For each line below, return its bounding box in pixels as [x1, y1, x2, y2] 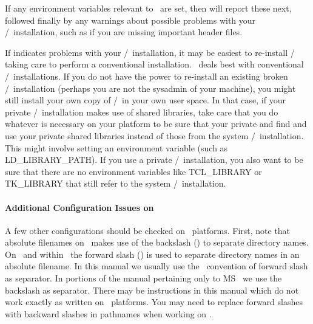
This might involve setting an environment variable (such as [5, 141, 228, 154]
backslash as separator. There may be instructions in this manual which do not [5, 283, 299, 296]
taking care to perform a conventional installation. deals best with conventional [5, 58, 304, 71]
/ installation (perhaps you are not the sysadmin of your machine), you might [5, 81, 296, 94]
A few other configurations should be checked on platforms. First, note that [5, 224, 291, 236]
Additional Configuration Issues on [5, 201, 154, 213]
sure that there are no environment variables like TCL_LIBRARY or [5, 165, 262, 178]
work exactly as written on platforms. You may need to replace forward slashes [5, 295, 303, 308]
